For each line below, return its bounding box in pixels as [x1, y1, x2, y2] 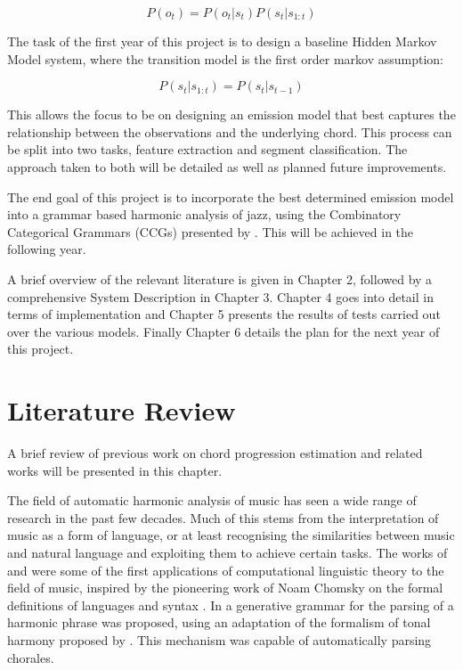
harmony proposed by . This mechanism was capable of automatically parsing [7, 630, 432, 649]
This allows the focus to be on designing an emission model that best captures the [7, 105, 456, 124]
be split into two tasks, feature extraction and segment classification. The [7, 140, 408, 159]
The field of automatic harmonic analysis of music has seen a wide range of [7, 491, 417, 510]
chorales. [7, 648, 54, 666]
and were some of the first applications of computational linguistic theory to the [7, 560, 444, 579]
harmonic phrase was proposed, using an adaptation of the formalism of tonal [7, 613, 431, 632]
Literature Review [7, 392, 236, 429]
